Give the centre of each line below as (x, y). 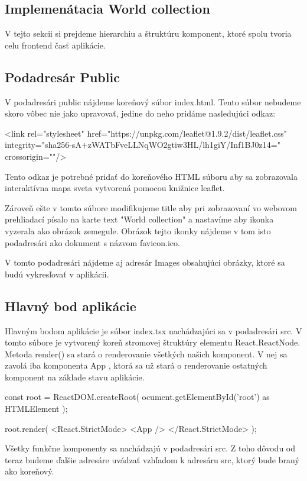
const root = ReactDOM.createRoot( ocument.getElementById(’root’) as (137, 397)
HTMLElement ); (36, 409)
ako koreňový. (30, 471)
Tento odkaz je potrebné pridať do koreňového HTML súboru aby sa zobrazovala (151, 176)
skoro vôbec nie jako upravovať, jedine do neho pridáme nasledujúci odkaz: (140, 113)
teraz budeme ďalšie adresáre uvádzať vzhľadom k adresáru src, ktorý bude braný (152, 459)
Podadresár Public (62, 77)
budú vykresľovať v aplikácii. (57, 274)
